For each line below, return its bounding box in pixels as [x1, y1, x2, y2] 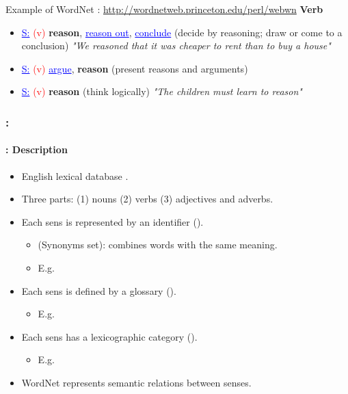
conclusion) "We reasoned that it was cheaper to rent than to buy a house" [21, 38, 331, 53]
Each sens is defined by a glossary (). [21, 283, 176, 298]
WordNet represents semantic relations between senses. [21, 375, 252, 389]
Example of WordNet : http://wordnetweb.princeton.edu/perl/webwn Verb [5, 2, 323, 16]
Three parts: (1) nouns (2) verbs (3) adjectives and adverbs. [21, 192, 273, 206]
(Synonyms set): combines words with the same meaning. [38, 237, 278, 252]
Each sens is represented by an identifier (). [21, 214, 204, 228]
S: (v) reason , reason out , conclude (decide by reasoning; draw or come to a [21, 25, 343, 39]
